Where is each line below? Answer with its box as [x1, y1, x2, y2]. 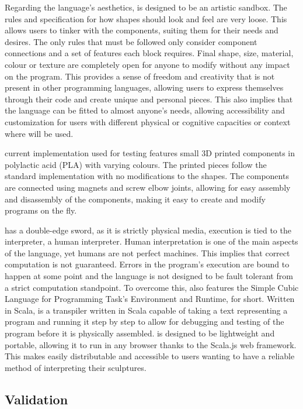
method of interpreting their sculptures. [5, 361, 147, 373]
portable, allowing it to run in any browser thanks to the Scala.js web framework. [5, 338, 297, 350]
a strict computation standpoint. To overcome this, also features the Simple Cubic [5, 281, 299, 293]
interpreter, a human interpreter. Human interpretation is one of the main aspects [5, 235, 298, 248]
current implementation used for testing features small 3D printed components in [5, 147, 295, 159]
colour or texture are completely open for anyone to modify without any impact [5, 58, 290, 70]
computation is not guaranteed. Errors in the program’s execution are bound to [5, 258, 290, 270]
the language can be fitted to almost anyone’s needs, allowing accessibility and [5, 104, 285, 116]
